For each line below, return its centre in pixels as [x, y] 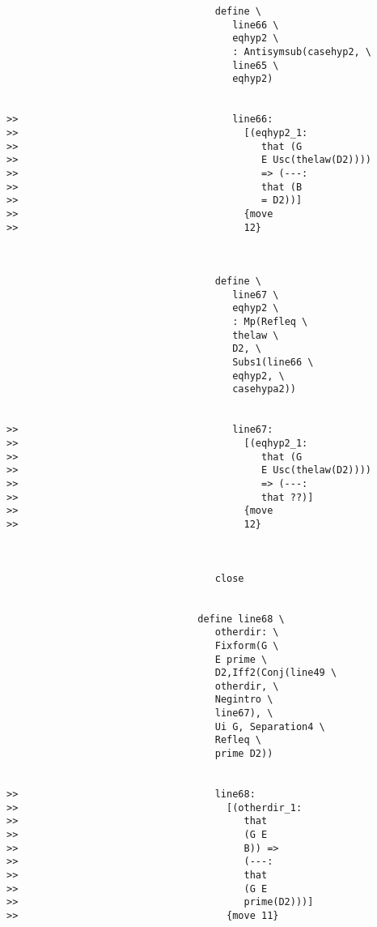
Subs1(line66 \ [273, 363]
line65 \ [256, 65]
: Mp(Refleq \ [270, 322]
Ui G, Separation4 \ [270, 726]
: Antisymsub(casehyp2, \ [302, 51]
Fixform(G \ [247, 645]
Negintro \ [244, 700]
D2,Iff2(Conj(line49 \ [276, 673]
